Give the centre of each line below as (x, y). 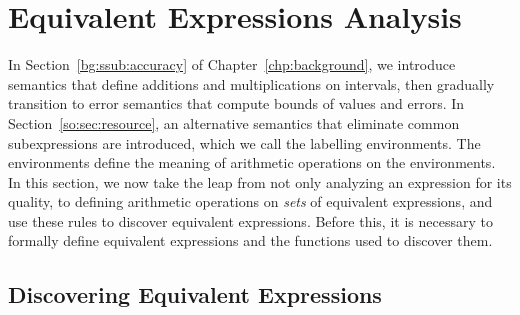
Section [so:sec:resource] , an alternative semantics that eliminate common (234, 122)
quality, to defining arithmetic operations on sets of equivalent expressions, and (250, 201)
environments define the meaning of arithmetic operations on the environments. (252, 162)
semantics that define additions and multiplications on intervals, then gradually (251, 83)
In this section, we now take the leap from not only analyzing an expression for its (260, 181)
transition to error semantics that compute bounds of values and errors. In (236, 103)
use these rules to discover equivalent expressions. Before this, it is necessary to (250, 220)
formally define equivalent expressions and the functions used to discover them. (250, 240)
